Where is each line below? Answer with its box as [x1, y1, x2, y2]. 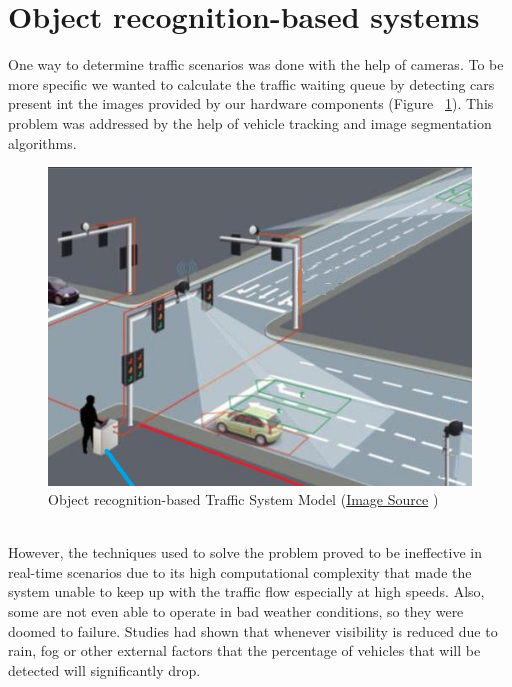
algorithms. [8, 132, 77, 153]
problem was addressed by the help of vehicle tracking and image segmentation [8, 112, 492, 133]
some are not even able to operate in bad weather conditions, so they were [8, 601, 464, 622]
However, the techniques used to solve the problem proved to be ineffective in [8, 542, 482, 563]
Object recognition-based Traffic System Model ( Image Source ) [48, 489, 439, 510]
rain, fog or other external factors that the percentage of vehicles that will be [8, 640, 481, 661]
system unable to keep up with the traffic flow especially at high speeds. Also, [8, 581, 485, 602]
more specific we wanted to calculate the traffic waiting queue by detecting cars [8, 73, 495, 94]
